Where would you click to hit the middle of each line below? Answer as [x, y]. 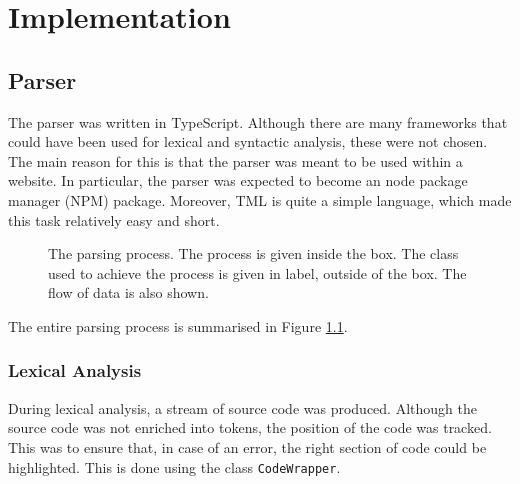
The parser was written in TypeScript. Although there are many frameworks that [258, 121]
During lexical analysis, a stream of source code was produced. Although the [242, 407]
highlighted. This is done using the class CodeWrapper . [174, 466]
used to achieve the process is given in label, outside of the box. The [257, 272]
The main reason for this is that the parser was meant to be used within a [235, 160]
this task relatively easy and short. [114, 219]
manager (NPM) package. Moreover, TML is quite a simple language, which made [260, 199]
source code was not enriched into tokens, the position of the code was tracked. [250, 427]
